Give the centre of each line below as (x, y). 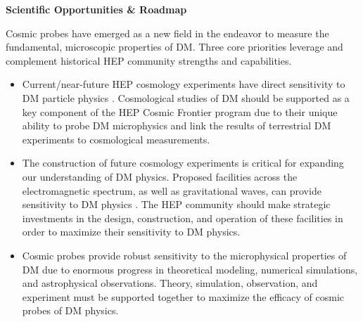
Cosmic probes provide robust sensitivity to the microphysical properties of (184, 255)
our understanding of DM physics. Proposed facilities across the (160, 176)
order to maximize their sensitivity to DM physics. (131, 232)
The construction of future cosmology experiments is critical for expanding (183, 163)
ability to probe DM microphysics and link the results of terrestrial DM (177, 125)
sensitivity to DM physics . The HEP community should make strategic (176, 204)
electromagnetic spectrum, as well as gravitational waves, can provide (172, 190)
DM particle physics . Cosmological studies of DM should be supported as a (186, 97)
